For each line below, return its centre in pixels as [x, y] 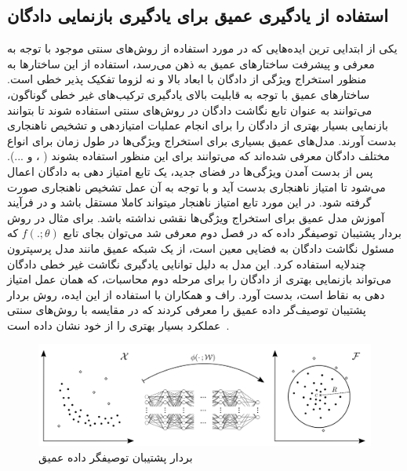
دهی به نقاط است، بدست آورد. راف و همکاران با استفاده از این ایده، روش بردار [196, 294]
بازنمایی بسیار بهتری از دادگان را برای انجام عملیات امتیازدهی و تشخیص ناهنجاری [198, 125]
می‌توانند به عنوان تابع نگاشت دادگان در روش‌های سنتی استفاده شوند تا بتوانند [190, 110]
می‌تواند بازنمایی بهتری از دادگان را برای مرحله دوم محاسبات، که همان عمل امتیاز [199, 279]
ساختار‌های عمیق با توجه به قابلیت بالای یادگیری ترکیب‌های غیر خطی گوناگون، [189, 94]
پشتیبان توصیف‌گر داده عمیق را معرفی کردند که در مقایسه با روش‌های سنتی [187, 310]
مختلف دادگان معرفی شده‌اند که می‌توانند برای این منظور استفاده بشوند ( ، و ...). [198, 156]
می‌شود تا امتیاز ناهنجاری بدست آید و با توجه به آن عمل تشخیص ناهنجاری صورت [196, 186]
